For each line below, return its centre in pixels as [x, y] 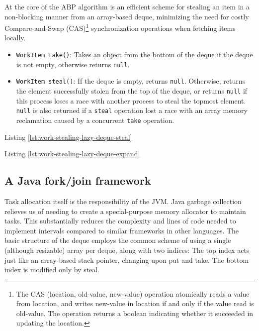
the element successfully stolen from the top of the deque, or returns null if [132, 91]
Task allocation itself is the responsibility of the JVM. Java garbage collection [123, 201]
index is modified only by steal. [52, 270]
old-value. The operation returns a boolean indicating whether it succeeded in [135, 313]
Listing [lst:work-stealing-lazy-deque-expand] [72, 154]
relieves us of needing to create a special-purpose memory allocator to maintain [125, 211]
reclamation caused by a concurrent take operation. [95, 120]
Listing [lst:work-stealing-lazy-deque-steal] [68, 137]
